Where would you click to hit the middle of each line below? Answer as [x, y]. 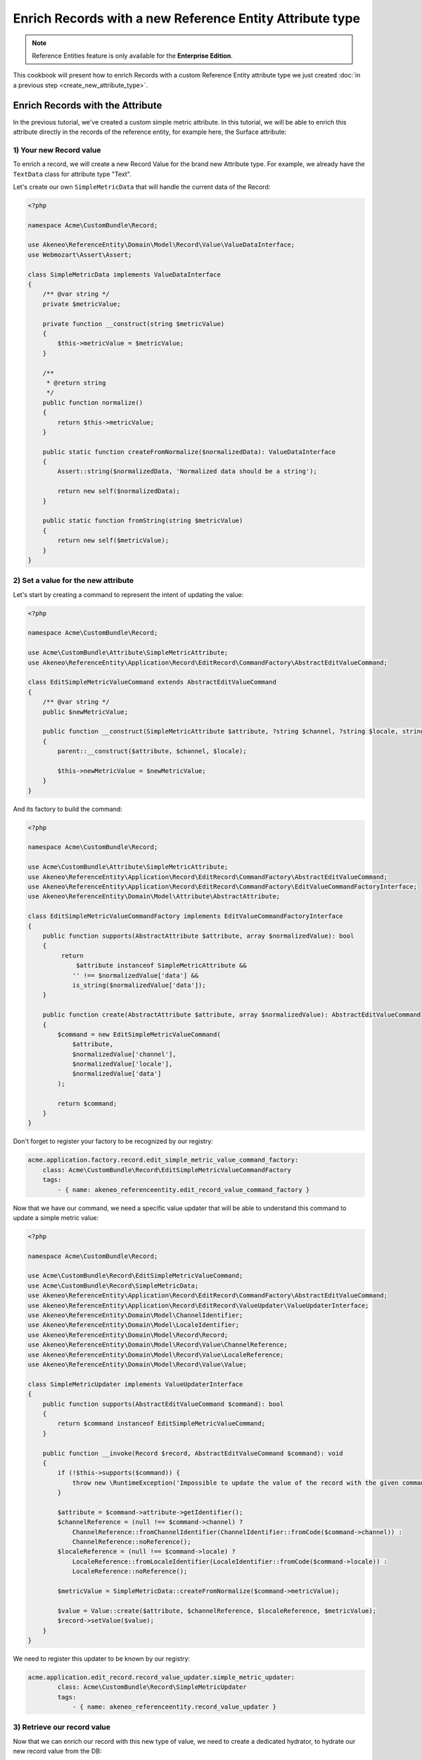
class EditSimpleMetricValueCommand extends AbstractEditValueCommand [152, 682]
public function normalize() [93, 402]
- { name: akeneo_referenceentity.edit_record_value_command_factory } [184, 1189]
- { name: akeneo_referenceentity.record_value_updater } [174, 1707]
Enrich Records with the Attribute [88, 105]
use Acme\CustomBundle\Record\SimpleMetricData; [113, 1286]
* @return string [76, 383]
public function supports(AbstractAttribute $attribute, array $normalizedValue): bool [198, 936]
